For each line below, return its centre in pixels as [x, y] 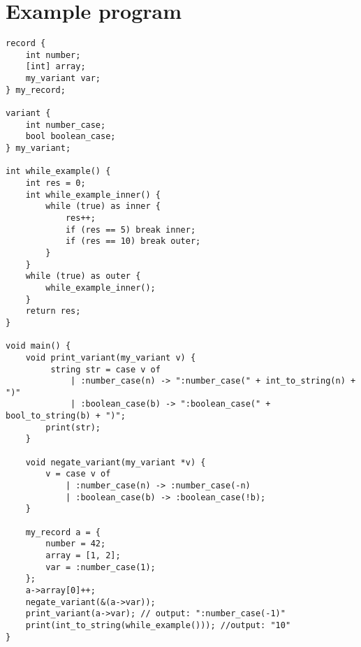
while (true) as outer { [83, 276]
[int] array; [56, 67]
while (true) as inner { [103, 206]
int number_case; [66, 125]
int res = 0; [56, 183]
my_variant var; [63, 79]
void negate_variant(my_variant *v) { [116, 462]
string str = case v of [105, 369]
